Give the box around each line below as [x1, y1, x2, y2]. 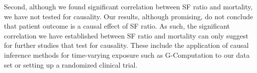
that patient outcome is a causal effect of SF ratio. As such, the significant [4, 21, 230, 31]
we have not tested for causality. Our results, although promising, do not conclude [4, 11, 254, 21]
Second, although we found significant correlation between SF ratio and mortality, [4, 1, 253, 11]
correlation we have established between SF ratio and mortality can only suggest [4, 30, 249, 40]
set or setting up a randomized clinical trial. [4, 59, 138, 70]
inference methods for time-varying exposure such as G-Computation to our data [4, 49, 250, 60]
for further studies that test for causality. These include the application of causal [4, 40, 249, 50]
